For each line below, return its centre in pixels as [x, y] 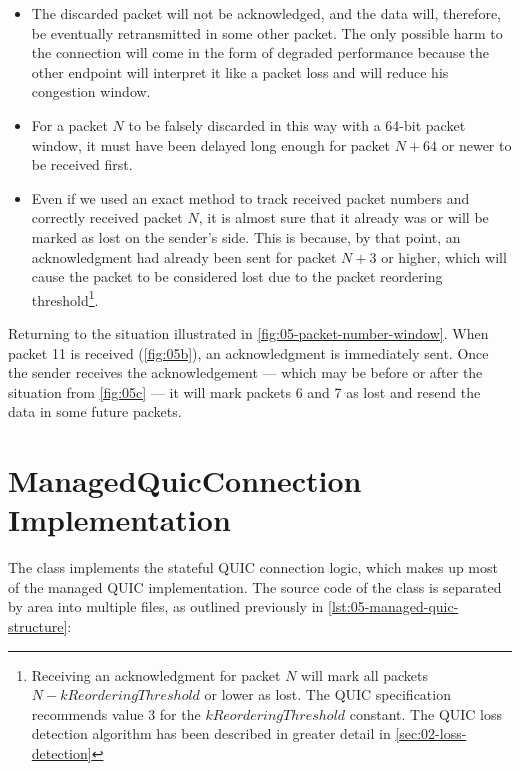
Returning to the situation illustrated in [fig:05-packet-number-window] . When [248, 332]
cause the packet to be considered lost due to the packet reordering [237, 276]
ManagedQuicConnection [185, 480]
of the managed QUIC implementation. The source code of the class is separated [255, 586]
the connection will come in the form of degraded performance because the [260, 52]
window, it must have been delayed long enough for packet [211, 144]
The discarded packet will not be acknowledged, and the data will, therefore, [266, 13]
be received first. [82, 164]
